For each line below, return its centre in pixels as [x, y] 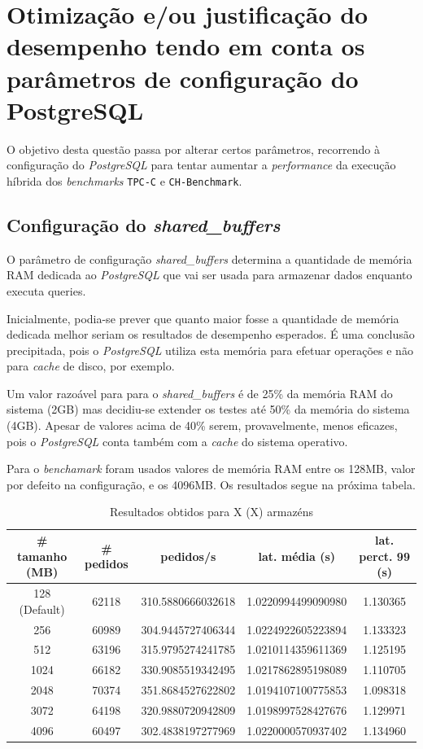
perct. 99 [384, 556]
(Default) [42, 609]
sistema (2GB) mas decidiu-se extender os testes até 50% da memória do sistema [208, 409]
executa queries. [46, 290]
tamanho [42, 556]
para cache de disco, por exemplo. [91, 366]
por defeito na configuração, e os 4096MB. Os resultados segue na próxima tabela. [211, 484]
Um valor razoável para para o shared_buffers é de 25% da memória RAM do [200, 393]
